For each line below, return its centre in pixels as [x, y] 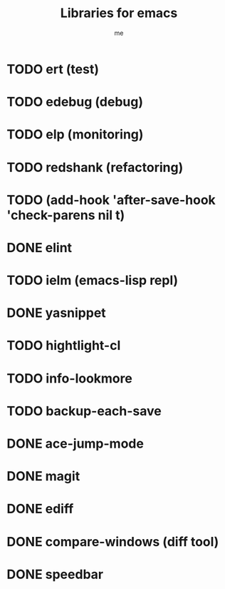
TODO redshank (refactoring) [95, 167]
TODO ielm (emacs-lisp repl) [93, 281]
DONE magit [43, 477]
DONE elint [40, 247]
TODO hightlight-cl [64, 346]
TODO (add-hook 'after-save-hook [111, 200]
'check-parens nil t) [66, 215]
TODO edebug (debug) [75, 102]
